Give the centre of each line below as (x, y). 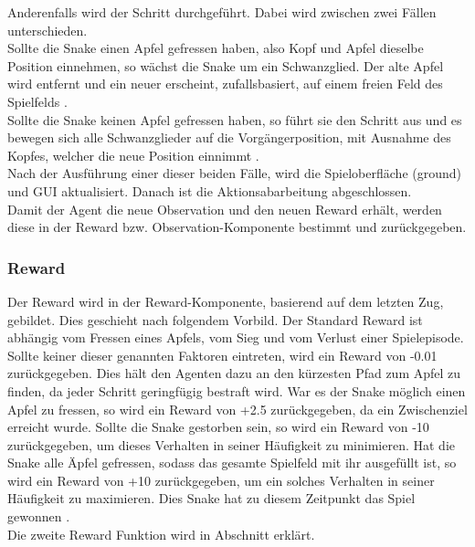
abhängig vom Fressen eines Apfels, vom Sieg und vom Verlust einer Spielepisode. (236, 337)
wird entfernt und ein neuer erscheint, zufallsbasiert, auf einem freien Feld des (225, 84)
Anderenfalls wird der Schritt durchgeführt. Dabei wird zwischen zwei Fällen (222, 12)
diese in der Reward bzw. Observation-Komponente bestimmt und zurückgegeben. (237, 227)
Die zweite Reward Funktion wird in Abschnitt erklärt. (161, 534)
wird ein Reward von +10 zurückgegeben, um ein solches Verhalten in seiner (221, 480)
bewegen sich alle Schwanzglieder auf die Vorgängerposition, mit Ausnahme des (229, 137)
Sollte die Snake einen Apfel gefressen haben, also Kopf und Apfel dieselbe (216, 48)
